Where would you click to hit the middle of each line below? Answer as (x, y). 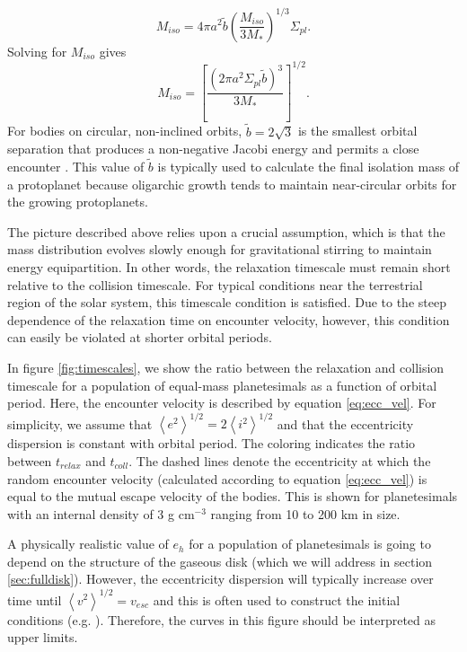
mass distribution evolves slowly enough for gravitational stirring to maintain (220, 249)
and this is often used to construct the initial (277, 599)
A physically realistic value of (88, 544)
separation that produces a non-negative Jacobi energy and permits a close (213, 149)
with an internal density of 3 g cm (101, 513)
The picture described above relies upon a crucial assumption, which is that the (226, 231)
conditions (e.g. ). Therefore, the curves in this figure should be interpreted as (222, 619)
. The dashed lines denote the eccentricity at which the (280, 460)
